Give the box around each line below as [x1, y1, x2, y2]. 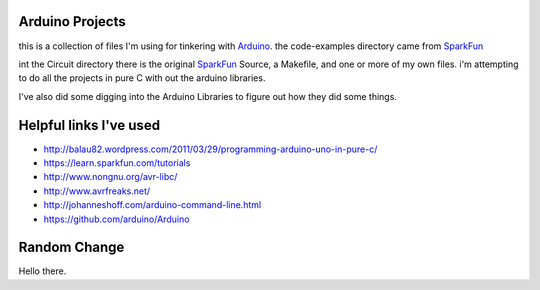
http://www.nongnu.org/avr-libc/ [43, 171, 178, 183]
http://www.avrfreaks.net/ [43, 185, 151, 197]
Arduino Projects [18, 13, 127, 30]
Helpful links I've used [18, 116, 160, 134]
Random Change [18, 239, 125, 256]
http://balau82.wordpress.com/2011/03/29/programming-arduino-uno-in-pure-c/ [43, 143, 378, 155]
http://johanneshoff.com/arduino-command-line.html [43, 199, 262, 211]
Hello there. [18, 265, 67, 277]
